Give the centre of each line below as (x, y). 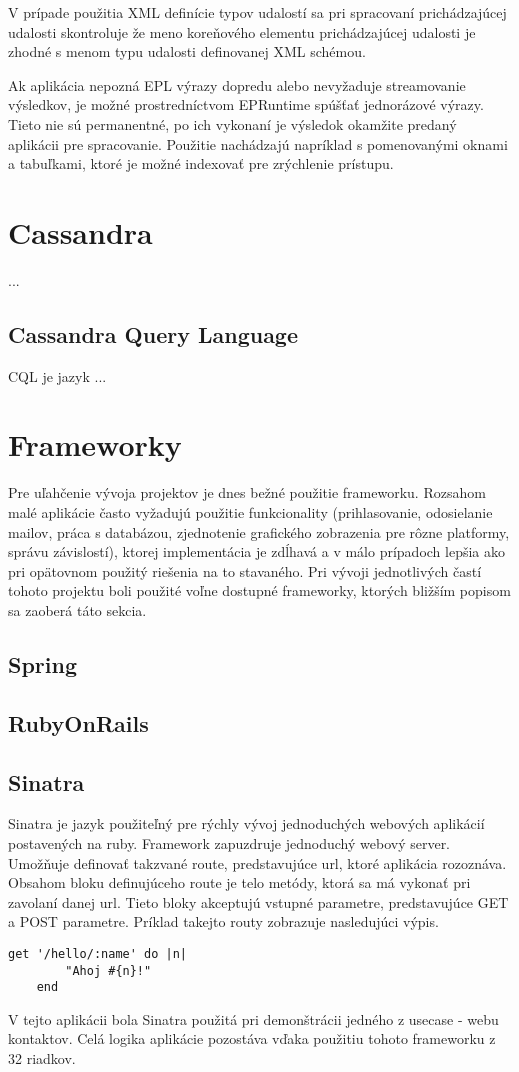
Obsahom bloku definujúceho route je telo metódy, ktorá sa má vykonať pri (239, 882)
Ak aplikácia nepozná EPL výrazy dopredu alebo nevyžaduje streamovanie (237, 84)
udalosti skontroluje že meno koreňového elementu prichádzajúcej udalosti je (242, 31)
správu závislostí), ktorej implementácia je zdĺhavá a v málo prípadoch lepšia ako (257, 551)
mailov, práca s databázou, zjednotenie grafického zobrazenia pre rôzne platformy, (259, 531)
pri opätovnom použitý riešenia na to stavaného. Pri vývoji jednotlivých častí (245, 570)
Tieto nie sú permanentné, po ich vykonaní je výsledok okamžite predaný (232, 123)
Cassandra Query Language (153, 333)
